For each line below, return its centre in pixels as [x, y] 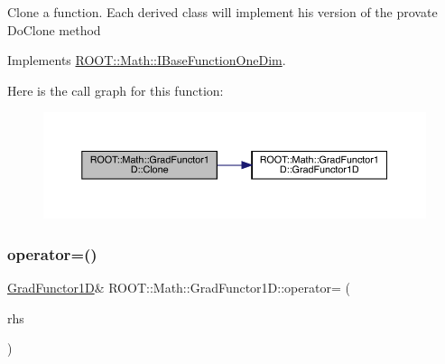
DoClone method [54, 29]
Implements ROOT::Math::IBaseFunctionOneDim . [147, 60]
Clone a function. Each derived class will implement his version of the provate [222, 12]
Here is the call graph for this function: [116, 90]
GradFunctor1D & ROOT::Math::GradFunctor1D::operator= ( [179, 287]
